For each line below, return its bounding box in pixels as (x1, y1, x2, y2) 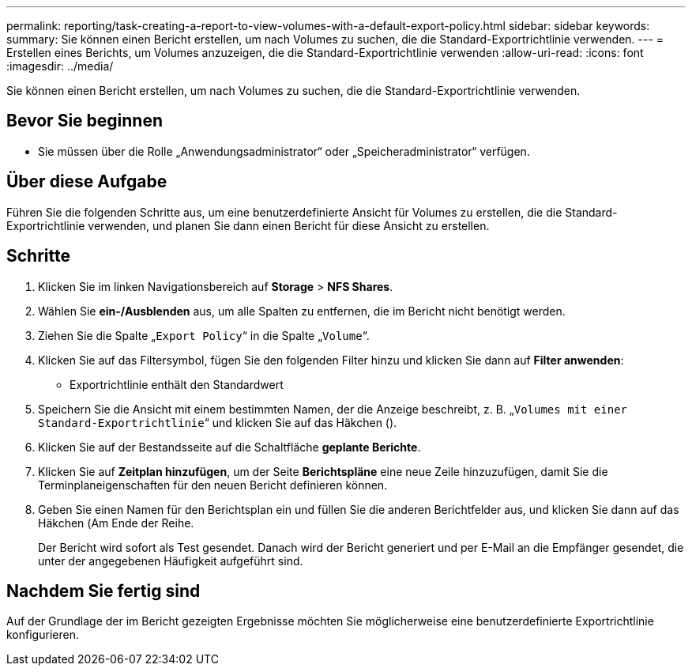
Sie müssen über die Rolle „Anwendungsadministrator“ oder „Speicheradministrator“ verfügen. (38, 144, 530, 158)
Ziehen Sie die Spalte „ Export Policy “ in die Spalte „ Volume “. (38, 328, 370, 342)
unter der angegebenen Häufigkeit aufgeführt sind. (38, 553, 303, 568)
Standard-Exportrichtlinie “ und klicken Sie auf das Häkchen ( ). (38, 415, 397, 429)
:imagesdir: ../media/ (6, 59, 114, 73)
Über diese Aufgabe (6, 172, 167, 192)
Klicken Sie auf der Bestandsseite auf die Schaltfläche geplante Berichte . (38, 440, 421, 454)
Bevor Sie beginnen (6, 111, 164, 131)
